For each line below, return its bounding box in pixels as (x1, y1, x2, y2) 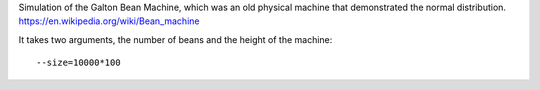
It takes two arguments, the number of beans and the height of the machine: (18, 33, 333, 45)
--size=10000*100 (36, 57, 121, 69)
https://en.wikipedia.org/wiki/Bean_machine (18, 15, 200, 27)
